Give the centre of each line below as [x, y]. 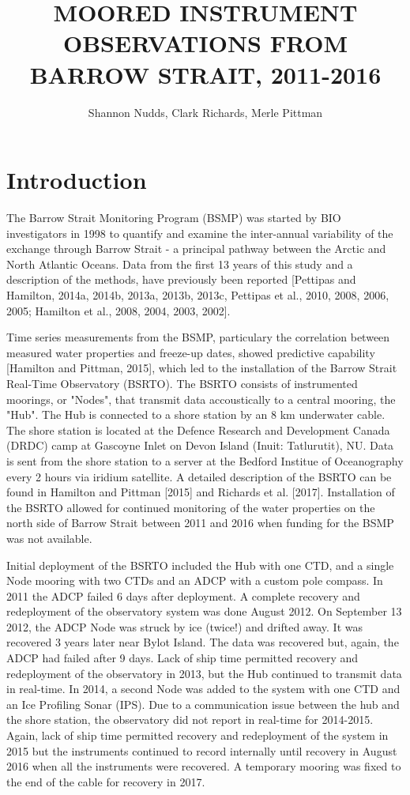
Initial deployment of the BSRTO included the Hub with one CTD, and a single [200, 565]
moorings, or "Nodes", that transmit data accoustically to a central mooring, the [201, 399]
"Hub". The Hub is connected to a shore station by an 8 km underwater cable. [196, 414]
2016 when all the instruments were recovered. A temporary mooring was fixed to [204, 766]
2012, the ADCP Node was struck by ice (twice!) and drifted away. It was [184, 626]
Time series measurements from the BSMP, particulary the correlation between [198, 337]
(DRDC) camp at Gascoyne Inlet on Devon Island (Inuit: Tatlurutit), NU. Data [200, 445]
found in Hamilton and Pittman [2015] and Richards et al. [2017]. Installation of [201, 492]
